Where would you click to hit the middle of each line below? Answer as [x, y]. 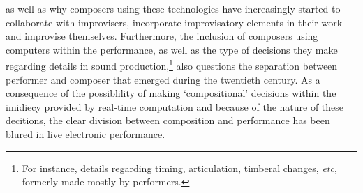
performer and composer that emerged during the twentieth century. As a [163, 79]
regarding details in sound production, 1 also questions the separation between [172, 65]
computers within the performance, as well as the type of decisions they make [172, 49]
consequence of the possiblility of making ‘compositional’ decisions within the [171, 93]
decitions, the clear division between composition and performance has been [168, 120]
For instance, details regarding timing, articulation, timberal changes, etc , [179, 168]
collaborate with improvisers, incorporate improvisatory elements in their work [174, 22]
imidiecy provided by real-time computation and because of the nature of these [175, 106]
